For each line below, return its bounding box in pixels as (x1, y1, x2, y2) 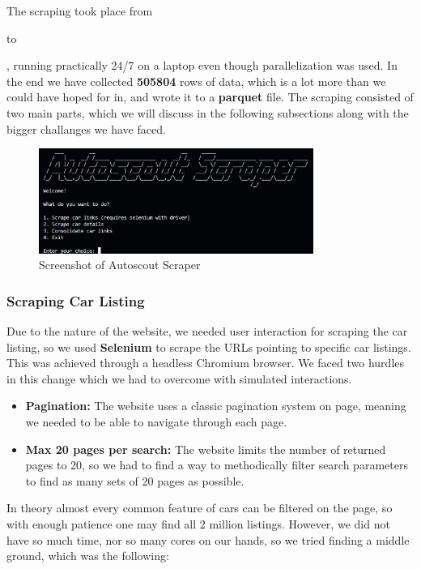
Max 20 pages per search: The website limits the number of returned (25, 440, 386, 457)
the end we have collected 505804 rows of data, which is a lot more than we (6, 72, 386, 89)
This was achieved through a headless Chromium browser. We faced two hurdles (6, 354, 405, 371)
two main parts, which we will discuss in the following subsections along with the (6, 104, 409, 121)
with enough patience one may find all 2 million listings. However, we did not (6, 516, 390, 532)
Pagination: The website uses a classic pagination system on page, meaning (25, 397, 406, 414)
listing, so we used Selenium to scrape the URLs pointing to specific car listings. (6, 338, 411, 355)
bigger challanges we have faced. (6, 120, 166, 137)
